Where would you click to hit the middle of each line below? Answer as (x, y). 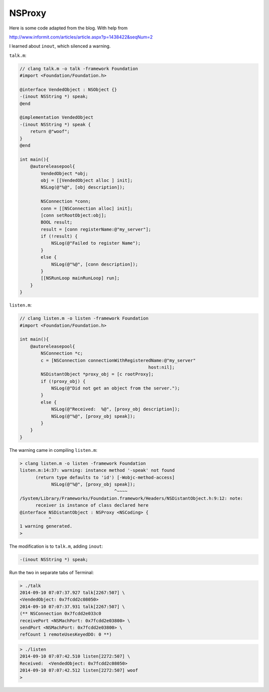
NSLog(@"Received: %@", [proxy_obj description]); (116, 409)
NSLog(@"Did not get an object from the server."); (116, 388)
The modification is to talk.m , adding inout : (56, 546)
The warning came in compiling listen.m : (53, 450)
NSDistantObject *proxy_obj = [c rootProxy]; (97, 374)
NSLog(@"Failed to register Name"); (96, 243)
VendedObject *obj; (64, 173)
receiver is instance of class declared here (92, 505)
